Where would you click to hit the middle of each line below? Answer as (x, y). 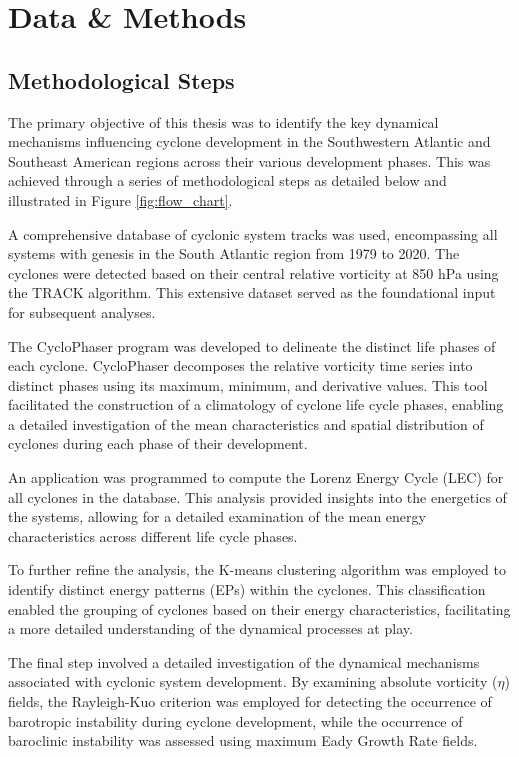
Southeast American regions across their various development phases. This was (249, 160)
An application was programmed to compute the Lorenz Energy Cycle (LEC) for (256, 477)
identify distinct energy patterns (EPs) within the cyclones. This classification (247, 589)
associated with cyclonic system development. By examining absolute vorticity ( (253, 681)
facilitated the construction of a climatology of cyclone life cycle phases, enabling (256, 404)
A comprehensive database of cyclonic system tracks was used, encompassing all (253, 233)
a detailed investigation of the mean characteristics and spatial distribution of (246, 423)
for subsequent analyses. (82, 311)
